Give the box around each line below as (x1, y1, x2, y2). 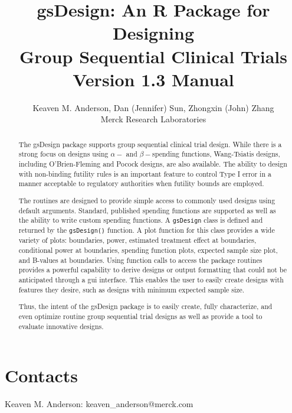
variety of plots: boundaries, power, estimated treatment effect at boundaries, (18, 235, 257, 245)
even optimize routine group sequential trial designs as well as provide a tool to (18, 311, 263, 321)
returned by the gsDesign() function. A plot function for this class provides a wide (18, 225, 275, 235)
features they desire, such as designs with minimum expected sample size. (18, 284, 245, 294)
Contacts (5, 363, 78, 388)
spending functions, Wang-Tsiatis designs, (152, 149, 280, 159)
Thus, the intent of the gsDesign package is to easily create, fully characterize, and (18, 301, 273, 311)
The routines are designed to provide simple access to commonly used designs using (18, 195, 275, 205)
